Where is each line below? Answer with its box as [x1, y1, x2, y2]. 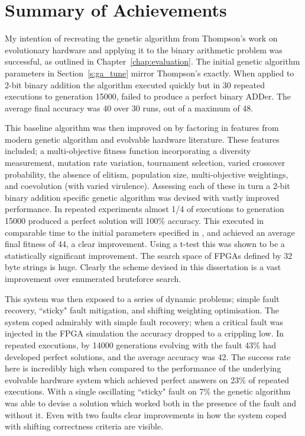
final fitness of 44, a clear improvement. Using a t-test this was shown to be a [5, 238, 285, 250]
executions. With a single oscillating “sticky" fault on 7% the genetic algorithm [5, 385, 291, 397]
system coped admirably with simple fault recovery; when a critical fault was [5, 315, 284, 328]
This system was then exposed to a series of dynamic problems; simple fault [5, 292, 280, 304]
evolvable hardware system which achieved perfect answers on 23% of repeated [5, 373, 290, 386]
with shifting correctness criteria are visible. [5, 420, 164, 432]
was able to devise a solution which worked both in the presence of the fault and [5, 396, 297, 409]
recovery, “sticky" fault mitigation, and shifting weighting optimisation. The [5, 304, 280, 316]
